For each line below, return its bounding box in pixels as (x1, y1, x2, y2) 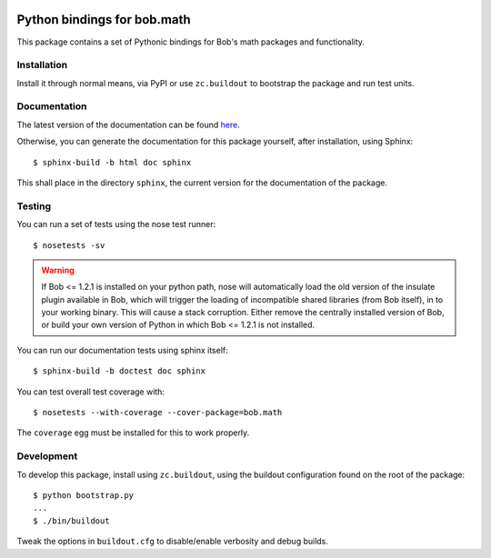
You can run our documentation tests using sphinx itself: (16, 344, 228, 355)
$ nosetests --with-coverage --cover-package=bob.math (33, 407, 283, 418)
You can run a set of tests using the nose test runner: (16, 219, 216, 230)
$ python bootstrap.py (33, 490, 135, 500)
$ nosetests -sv (33, 240, 105, 250)
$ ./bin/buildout (33, 515, 110, 526)
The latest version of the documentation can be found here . (16, 119, 240, 130)
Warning (41, 264, 75, 275)
